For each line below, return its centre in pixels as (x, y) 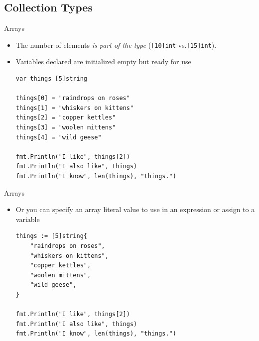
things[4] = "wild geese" (59, 137)
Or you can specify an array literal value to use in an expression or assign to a (135, 209)
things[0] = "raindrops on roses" (73, 98)
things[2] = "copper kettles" (66, 118)
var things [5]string (51, 79)
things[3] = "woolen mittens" (66, 128)
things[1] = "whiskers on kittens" (75, 108)
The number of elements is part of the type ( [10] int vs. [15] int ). (116, 45)
